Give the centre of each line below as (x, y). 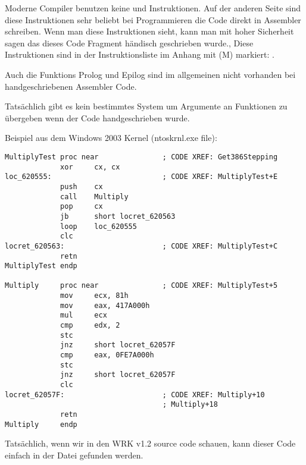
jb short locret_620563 (118, 216)
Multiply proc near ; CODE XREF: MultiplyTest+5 (141, 286)
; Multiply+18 (190, 405)
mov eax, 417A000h (105, 305)
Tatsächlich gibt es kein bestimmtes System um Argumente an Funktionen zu (146, 106)
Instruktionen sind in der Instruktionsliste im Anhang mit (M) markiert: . (140, 54)
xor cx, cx (90, 167)
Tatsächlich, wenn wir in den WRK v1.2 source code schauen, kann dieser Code (150, 443)
